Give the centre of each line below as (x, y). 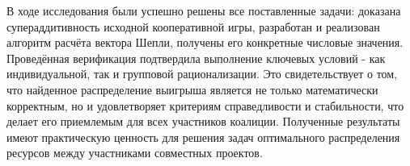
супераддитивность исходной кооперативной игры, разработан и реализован (193, 26)
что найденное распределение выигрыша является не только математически (192, 89)
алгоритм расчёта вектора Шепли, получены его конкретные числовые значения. (205, 42)
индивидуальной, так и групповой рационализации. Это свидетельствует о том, (202, 74)
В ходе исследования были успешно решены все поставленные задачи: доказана (204, 10)
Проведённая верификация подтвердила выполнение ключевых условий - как (196, 58)
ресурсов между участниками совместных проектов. (135, 153)
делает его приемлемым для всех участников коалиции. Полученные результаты (203, 121)
